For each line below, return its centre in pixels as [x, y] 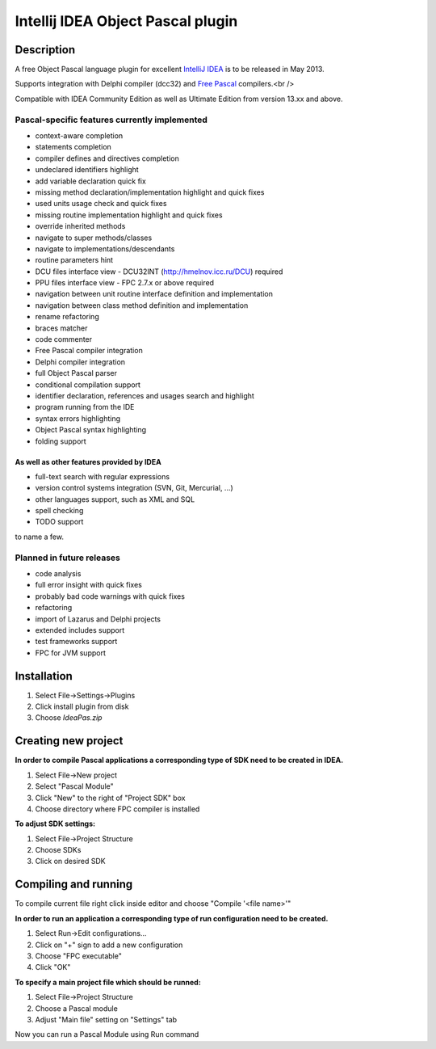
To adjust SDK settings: [55, 824]
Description [45, 50]
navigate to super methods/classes [94, 238]
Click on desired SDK [70, 862]
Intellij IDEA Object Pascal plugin [126, 21]
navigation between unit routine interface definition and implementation [154, 294]
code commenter [64, 339]
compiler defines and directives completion [107, 158]
